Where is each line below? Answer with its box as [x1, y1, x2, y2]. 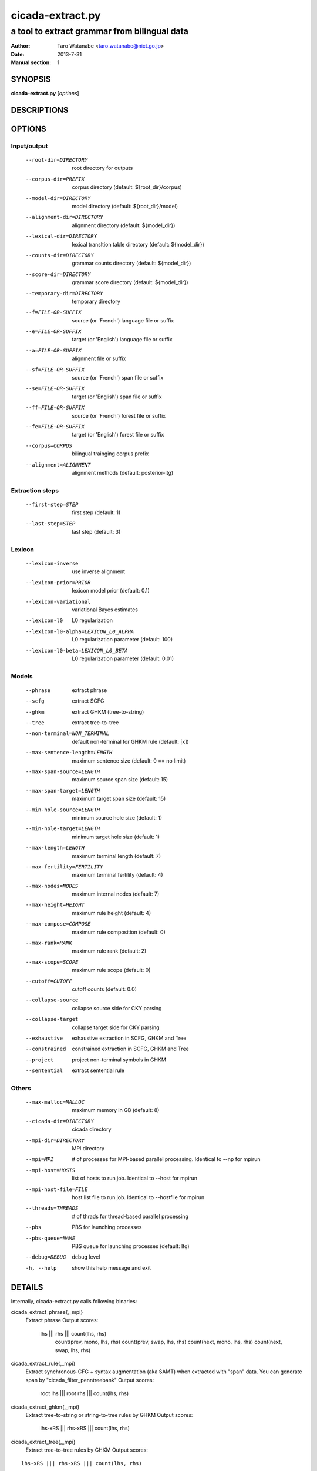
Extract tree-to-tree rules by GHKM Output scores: [25, 1446, 148, 1453]
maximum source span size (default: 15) [72, 776, 168, 783]
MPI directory [72, 1145, 105, 1152]
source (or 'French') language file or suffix [72, 317, 174, 324]
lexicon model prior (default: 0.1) [72, 587, 150, 594]
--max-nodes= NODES [25, 883, 79, 889]
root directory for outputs [72, 165, 133, 172]
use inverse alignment [72, 568, 126, 575]
